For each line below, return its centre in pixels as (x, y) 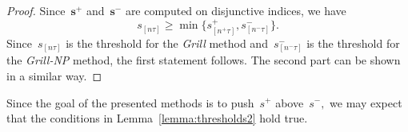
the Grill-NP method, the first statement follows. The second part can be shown (204, 60)
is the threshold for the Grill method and (167, 43)
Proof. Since (36, 10)
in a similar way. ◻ (54, 75)
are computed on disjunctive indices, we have (236, 10)
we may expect (366, 102)
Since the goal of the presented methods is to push (130, 102)
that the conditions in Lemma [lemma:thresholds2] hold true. (157, 118)
